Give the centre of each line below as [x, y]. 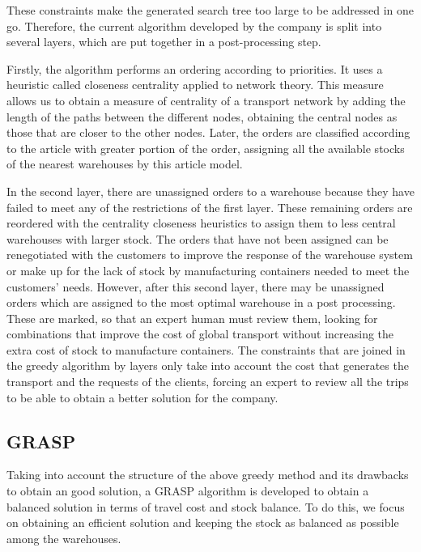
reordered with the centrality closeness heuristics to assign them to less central [201, 223]
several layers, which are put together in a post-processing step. [164, 42]
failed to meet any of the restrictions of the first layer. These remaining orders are [210, 207]
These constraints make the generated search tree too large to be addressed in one [210, 10]
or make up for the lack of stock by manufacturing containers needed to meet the [208, 270]
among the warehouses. [64, 538]
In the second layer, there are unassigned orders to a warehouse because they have [210, 191]
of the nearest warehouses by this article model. [125, 164]
